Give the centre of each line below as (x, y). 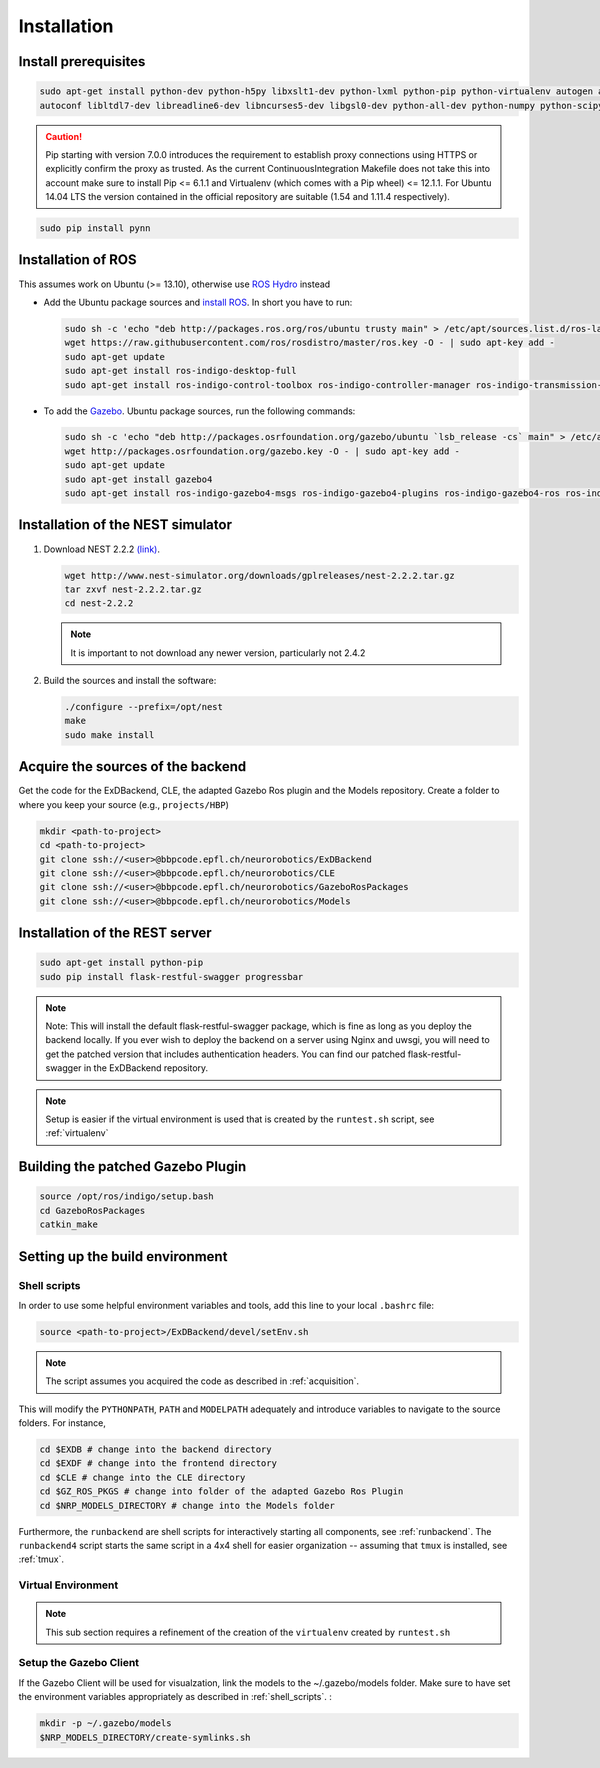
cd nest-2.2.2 (99, 603)
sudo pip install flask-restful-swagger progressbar (171, 976)
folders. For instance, (62, 1423)
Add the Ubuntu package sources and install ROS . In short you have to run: (198, 302)
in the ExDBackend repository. (146, 1068)
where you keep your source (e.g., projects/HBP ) (124, 804)
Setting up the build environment (123, 1256)
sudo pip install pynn (95, 228)
